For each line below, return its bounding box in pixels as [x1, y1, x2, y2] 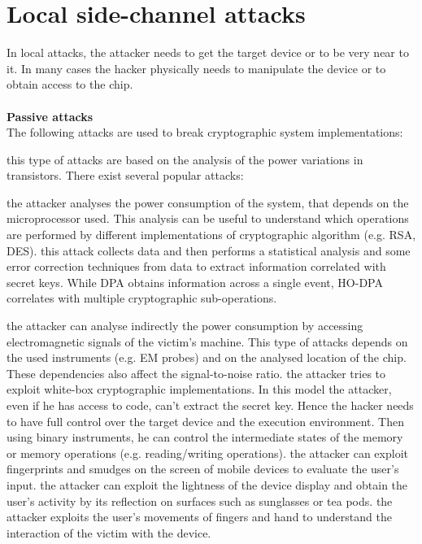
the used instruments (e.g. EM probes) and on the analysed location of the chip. [7, 349, 407, 366]
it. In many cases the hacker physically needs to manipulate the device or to [7, 59, 386, 76]
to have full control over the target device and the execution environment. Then [7, 412, 404, 429]
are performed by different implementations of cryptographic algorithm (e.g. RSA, [7, 226, 416, 243]
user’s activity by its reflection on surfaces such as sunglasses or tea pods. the [7, 492, 393, 509]
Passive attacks [7, 107, 94, 124]
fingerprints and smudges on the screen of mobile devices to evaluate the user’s [7, 460, 399, 477]
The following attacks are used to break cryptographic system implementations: [7, 124, 403, 141]
